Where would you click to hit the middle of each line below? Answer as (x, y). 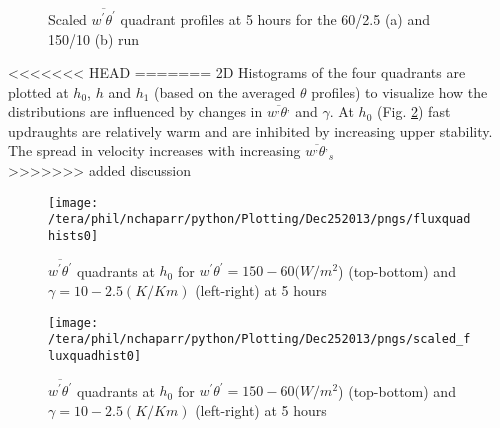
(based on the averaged (225, 91)
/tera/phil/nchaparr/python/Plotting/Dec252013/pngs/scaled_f (259, 339)
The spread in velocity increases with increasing (154, 150)
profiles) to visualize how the (399, 91)
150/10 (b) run (94, 38)
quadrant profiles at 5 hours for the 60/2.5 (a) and (275, 18)
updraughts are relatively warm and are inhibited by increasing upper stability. (250, 130)
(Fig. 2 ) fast (413, 111)
